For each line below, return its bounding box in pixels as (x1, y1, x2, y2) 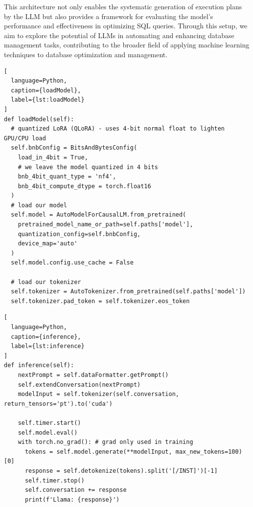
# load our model (11, 201, 67, 209)
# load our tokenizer (11, 278, 81, 286)
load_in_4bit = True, (18, 154, 88, 161)
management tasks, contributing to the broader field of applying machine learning (4, 40, 250, 50)
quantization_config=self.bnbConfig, (18, 230, 141, 238)
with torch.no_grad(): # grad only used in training (18, 439, 193, 446)
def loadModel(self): (4, 115, 74, 123)
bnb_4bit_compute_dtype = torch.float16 (18, 182, 151, 190)
